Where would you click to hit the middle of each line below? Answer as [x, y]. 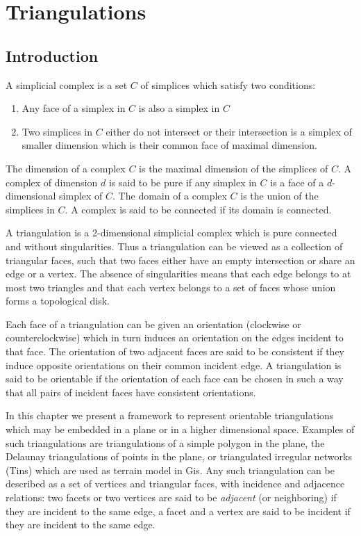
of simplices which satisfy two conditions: [228, 84]
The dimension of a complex [66, 168]
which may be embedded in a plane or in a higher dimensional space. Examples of [180, 429]
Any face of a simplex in [74, 108]
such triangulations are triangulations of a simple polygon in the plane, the [165, 442]
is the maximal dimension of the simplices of [234, 168]
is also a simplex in [179, 108]
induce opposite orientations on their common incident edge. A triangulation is [174, 365]
